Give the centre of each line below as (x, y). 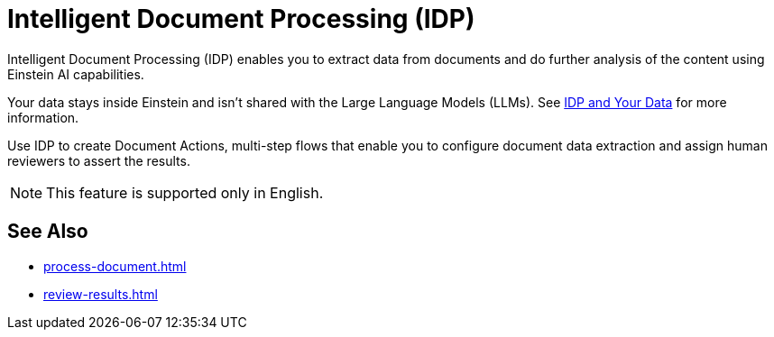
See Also (48, 232)
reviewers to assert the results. (99, 160)
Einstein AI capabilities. (76, 74)
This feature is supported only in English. (185, 192)
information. (43, 117)
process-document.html (115, 266)
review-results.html (101, 294)
